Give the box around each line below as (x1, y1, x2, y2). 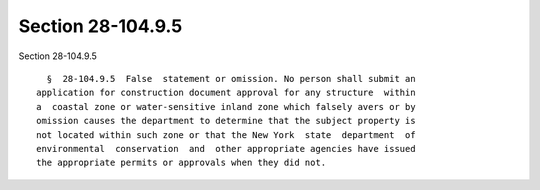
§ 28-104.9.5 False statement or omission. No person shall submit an (46, 73, 416, 84)
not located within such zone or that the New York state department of (36, 129, 416, 140)
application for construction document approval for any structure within (36, 87, 416, 99)
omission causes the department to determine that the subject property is (36, 115, 416, 127)
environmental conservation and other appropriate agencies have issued (36, 143, 416, 154)
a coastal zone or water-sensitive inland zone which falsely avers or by (36, 101, 416, 112)
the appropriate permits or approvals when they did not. (36, 157, 327, 169)
